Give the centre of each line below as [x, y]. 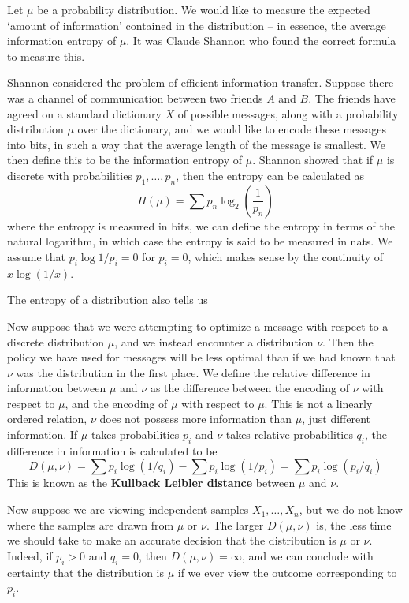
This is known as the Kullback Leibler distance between [151, 483]
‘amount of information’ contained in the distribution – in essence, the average [197, 25]
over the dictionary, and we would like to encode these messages [232, 129]
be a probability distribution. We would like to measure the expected [204, 9]
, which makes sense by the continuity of [285, 256]
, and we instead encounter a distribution [214, 341]
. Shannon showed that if [313, 160]
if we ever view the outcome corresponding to [287, 572]
